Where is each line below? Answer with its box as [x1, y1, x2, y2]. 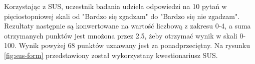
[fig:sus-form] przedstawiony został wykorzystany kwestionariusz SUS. [4, 49, 218, 60]
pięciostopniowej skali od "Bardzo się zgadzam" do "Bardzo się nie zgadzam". [4, 10, 240, 21]
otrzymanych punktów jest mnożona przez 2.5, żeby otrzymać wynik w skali [4, 30, 237, 40]
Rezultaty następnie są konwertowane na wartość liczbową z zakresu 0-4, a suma [4, 20, 251, 31]
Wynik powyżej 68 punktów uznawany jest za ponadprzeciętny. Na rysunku [19, 40, 250, 50]
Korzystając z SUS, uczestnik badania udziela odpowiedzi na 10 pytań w [4, 1, 227, 11]
